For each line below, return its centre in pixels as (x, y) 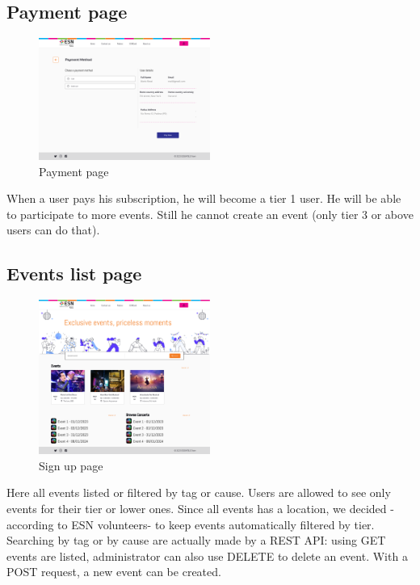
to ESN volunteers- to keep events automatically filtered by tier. (216, 524)
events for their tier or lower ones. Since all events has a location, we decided (197, 508)
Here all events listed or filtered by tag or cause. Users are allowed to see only (199, 492)
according (30, 524)
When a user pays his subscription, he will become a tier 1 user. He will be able (204, 198)
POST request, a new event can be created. (114, 572)
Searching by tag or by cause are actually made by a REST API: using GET (196, 540)
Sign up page (71, 465)
